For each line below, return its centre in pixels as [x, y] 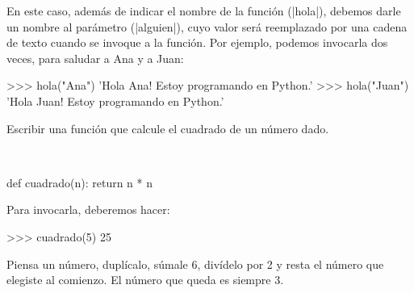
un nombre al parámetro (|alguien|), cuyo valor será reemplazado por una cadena [207, 26]
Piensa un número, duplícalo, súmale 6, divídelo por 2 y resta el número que [195, 264]
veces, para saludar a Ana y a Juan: [95, 58]
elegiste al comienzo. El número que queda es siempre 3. [145, 280]
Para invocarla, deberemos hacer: [88, 209]
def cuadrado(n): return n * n [79, 182]
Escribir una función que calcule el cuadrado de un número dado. [168, 128]
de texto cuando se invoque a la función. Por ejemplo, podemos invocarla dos [197, 42]
